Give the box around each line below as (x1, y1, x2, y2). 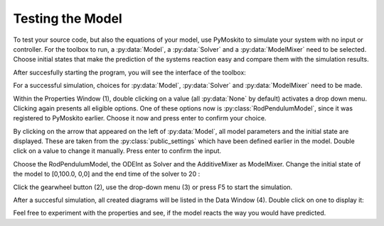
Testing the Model (13, 11, 122, 26)
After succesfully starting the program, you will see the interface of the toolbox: (13, 68, 247, 77)
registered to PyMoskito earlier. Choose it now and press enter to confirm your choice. (13, 114, 267, 123)
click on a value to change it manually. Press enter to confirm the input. (13, 147, 222, 155)
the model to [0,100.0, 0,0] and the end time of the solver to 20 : (13, 170, 201, 179)
